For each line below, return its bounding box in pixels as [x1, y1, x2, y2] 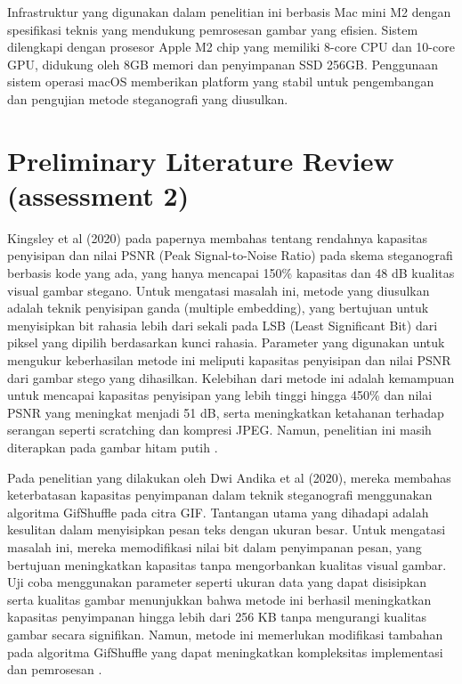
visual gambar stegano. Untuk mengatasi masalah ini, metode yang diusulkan [7, 281, 430, 299]
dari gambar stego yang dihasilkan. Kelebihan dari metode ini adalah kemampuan [7, 368, 455, 387]
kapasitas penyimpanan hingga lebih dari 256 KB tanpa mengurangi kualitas [7, 607, 427, 626]
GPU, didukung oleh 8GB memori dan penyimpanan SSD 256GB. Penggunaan [7, 54, 438, 73]
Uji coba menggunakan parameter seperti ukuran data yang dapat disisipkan [7, 573, 427, 591]
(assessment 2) [7, 176, 190, 213]
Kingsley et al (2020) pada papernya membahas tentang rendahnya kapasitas [7, 228, 428, 247]
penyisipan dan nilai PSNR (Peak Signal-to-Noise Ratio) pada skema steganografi [7, 246, 453, 265]
